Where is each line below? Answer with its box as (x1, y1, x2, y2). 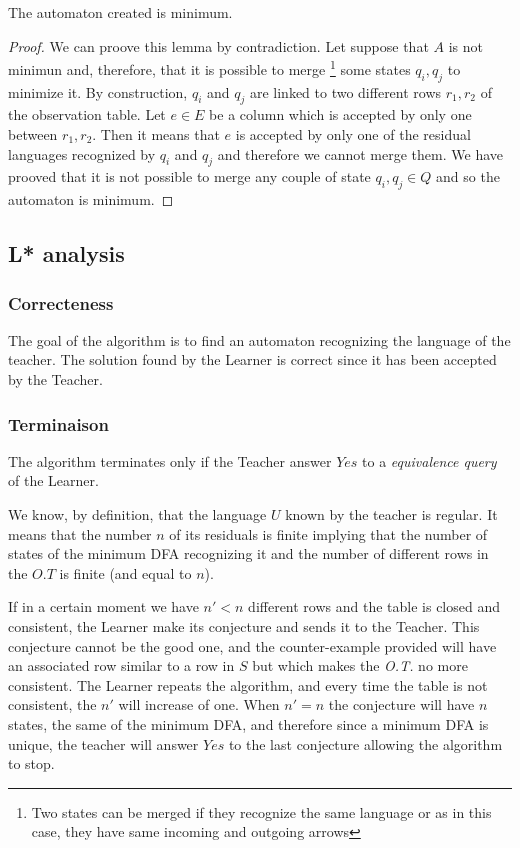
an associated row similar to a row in (8, 655, 235, 676)
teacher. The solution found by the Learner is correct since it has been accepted (8, 349, 497, 370)
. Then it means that (92, 124, 220, 145)
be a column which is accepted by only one (209, 104, 472, 125)
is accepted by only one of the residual (235, 124, 471, 145)
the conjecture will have (328, 694, 475, 715)
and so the (436, 166, 500, 187)
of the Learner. (8, 470, 99, 491)
